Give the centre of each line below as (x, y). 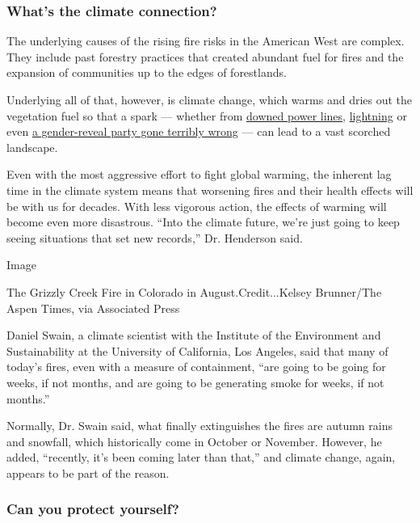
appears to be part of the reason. (88, 472)
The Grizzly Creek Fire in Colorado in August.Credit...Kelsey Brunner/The (194, 291)
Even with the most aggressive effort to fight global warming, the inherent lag (199, 174)
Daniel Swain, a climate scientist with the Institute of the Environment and (194, 335)
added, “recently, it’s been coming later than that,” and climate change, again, (201, 457)
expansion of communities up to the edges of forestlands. (147, 72)
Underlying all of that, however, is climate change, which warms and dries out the (210, 99)
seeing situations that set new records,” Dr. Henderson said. (155, 237)
